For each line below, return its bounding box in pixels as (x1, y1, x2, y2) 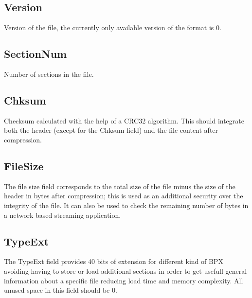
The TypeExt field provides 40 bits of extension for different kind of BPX (4, 256, 223, 266)
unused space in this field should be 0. (4, 285, 117, 295)
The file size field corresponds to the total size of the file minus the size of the (4, 181, 235, 191)
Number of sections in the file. (4, 69, 94, 79)
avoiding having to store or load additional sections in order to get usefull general (4, 265, 247, 276)
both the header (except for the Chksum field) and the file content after (4, 125, 218, 135)
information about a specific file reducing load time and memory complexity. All (4, 275, 243, 285)
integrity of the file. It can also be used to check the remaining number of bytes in (4, 200, 249, 210)
